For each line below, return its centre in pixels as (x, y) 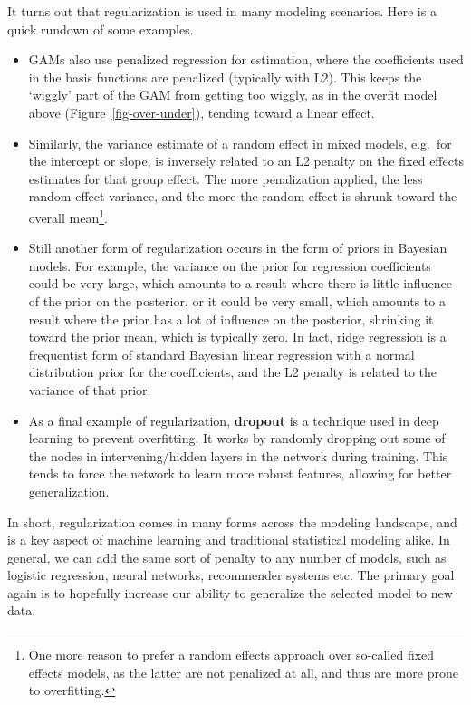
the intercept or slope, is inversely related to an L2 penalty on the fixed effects (246, 161)
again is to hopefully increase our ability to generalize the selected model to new (230, 592)
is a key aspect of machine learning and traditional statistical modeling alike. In (229, 540)
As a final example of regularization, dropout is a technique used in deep (234, 420)
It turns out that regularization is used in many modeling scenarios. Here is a (222, 11)
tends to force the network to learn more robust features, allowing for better (240, 473)
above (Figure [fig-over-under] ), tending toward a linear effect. (202, 112)
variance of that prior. (90, 389)
